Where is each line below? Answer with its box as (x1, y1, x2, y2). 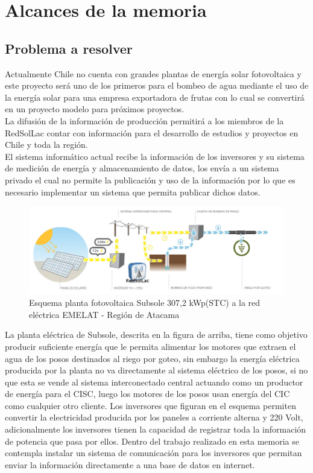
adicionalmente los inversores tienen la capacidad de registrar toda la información (5, 423, 306, 436)
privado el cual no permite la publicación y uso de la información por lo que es (5, 173, 296, 186)
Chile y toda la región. (5, 138, 88, 151)
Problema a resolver (5, 39, 133, 57)
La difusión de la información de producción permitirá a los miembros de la (5, 114, 284, 127)
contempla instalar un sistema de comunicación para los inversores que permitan (5, 446, 302, 459)
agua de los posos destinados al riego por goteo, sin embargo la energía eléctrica (5, 352, 300, 364)
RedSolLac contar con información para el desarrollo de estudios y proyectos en (5, 126, 299, 139)
